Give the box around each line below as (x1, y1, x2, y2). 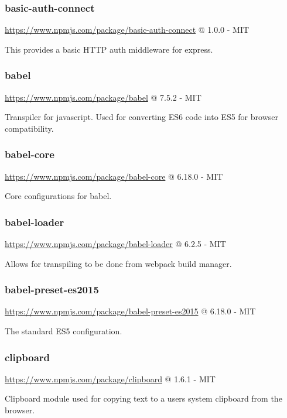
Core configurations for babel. (5, 190, 112, 202)
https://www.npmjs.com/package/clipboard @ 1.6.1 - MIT (5, 372, 216, 385)
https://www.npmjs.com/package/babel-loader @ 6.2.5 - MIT (5, 238, 226, 250)
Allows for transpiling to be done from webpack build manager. (5, 257, 232, 269)
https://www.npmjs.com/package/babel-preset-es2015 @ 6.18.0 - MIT (5, 305, 256, 317)
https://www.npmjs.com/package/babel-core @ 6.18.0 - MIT (5, 170, 223, 182)
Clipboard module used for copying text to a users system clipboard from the (5, 392, 282, 405)
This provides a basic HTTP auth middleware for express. (5, 43, 213, 55)
